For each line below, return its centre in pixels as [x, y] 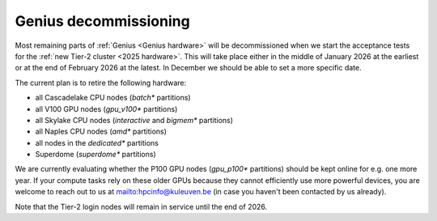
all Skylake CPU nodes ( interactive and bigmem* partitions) [134, 120]
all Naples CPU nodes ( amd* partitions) [101, 132]
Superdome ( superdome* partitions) [96, 155]
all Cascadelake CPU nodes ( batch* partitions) [113, 98]
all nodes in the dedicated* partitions [97, 142]
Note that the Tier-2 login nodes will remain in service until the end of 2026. [141, 206]
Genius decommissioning [102, 21]
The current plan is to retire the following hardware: [100, 83]
